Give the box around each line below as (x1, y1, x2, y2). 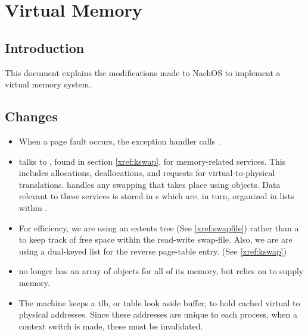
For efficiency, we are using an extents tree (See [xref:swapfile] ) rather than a (18, 221, 299, 234)
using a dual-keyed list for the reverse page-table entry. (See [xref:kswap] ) (18, 244, 287, 257)
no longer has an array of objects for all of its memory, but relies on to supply (18, 265, 304, 277)
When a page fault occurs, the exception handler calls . (18, 134, 220, 147)
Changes (5, 107, 58, 125)
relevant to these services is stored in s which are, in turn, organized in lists (18, 190, 294, 202)
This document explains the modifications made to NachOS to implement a (5, 66, 281, 78)
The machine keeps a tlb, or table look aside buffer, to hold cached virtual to (18, 296, 300, 309)
